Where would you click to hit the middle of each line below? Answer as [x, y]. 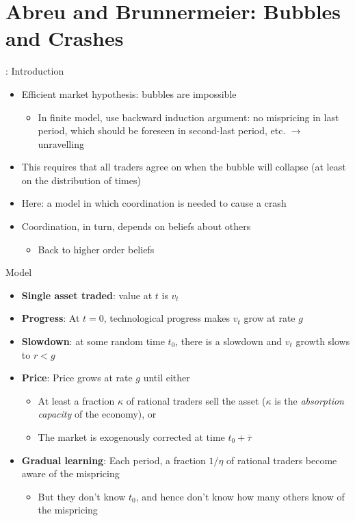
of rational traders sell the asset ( [196, 400]
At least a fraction [76, 400]
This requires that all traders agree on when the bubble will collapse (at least [184, 167]
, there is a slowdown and [229, 341]
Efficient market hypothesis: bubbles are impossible [129, 93]
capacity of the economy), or [97, 414]
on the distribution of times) [81, 180]
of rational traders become [282, 460]
